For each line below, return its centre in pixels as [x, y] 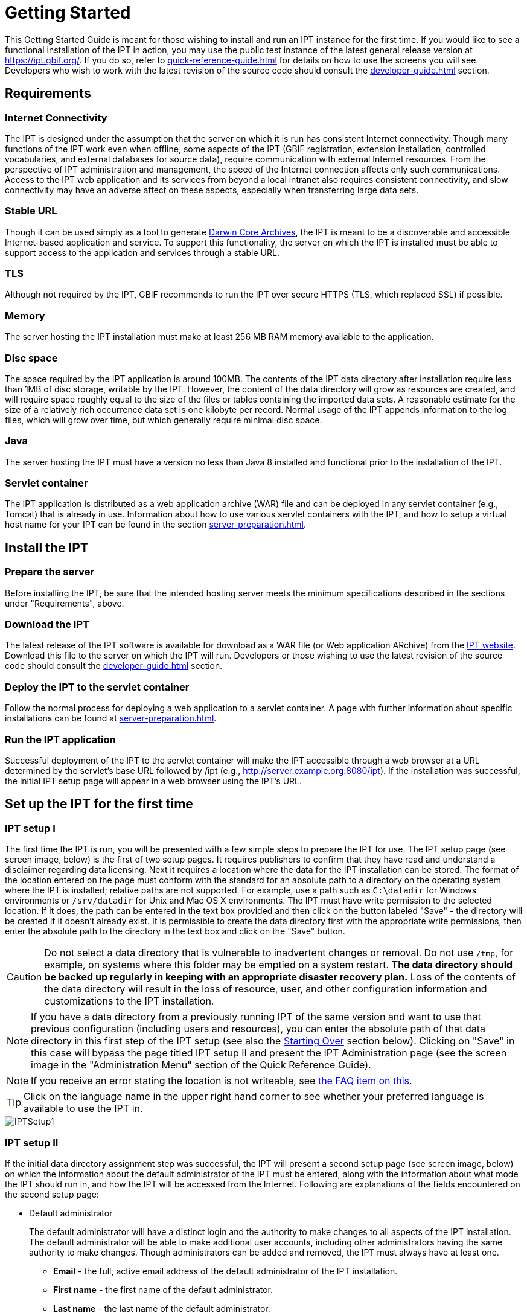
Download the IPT [47, 624]
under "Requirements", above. [65, 603]
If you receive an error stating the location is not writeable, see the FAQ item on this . [222, 1081]
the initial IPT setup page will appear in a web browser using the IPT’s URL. [154, 781]
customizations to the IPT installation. [129, 1001]
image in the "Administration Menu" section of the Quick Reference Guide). [201, 1065]
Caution [24, 977]
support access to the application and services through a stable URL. [142, 252]
